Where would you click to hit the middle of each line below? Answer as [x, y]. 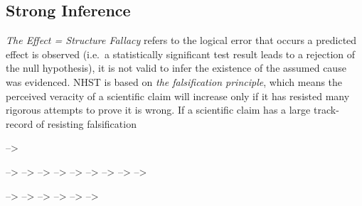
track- [326, 110]
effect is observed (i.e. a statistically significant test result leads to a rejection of [181, 54]
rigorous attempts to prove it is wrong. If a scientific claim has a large [158, 110]
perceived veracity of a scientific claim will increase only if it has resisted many [178, 96]
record [20, 123]
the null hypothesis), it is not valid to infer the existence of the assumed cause [176, 68]
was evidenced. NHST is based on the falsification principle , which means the [174, 81]
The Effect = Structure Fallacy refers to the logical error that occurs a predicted [181, 40]
